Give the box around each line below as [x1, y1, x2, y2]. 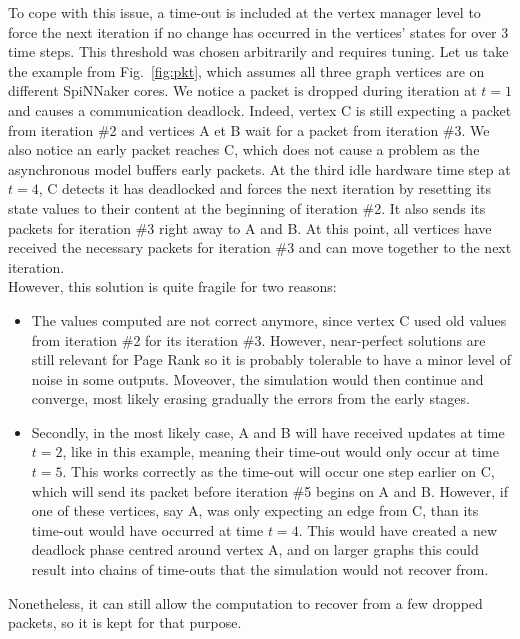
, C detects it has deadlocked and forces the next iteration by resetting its [38, 178, 492, 199]
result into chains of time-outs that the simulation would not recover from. [31, 559, 489, 580]
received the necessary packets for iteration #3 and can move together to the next [8, 237, 512, 258]
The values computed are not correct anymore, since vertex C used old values [31, 309, 507, 330]
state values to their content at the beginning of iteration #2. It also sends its [8, 197, 486, 218]
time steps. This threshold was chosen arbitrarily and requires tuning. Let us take [8, 41, 509, 62]
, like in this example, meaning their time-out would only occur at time [62, 441, 499, 462]
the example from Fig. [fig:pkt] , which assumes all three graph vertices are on [8, 60, 485, 81]
